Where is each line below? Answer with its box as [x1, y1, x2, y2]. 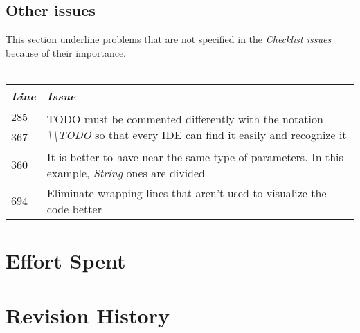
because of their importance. [6, 45, 126, 60]
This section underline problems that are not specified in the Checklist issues [6, 32, 332, 46]
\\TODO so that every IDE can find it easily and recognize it [46, 126, 347, 143]
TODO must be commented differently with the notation [46, 110, 323, 127]
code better [46, 200, 102, 217]
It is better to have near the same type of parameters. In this [46, 148, 343, 165]
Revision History [6, 300, 170, 329]
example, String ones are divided [46, 164, 206, 181]
